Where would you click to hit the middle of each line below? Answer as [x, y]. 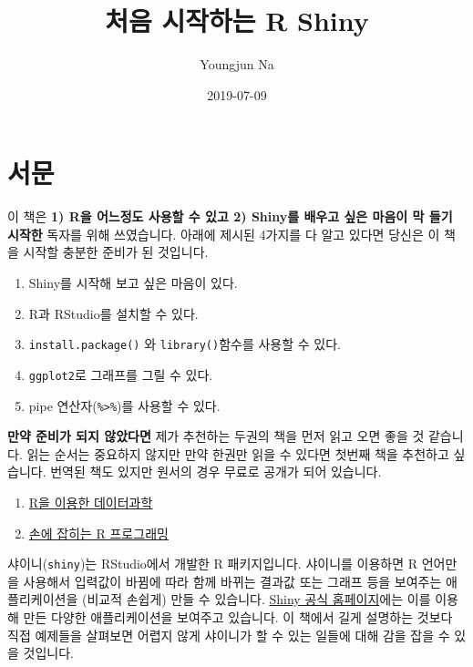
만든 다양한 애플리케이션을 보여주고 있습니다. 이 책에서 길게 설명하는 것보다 [238, 617]
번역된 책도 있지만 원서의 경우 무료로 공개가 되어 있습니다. [216, 472]
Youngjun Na [237, 64]
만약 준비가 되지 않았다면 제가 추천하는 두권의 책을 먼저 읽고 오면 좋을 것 [216, 436]
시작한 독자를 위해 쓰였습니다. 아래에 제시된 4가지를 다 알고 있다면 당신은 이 [224, 234]
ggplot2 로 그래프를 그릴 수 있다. [121, 374]
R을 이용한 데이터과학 [91, 502]
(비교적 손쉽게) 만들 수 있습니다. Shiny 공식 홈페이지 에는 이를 [256, 599]
